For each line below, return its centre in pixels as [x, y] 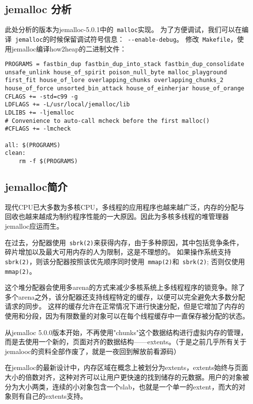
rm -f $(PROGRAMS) [48, 161]
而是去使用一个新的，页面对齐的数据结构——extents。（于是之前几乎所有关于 [126, 342]
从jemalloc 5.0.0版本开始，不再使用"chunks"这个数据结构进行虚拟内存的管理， [126, 332]
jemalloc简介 [36, 187]
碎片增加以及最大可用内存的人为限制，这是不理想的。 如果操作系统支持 [118, 252]
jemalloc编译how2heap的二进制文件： [69, 48]
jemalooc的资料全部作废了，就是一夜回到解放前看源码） [93, 351]
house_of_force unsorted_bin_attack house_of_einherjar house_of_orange [125, 89]
